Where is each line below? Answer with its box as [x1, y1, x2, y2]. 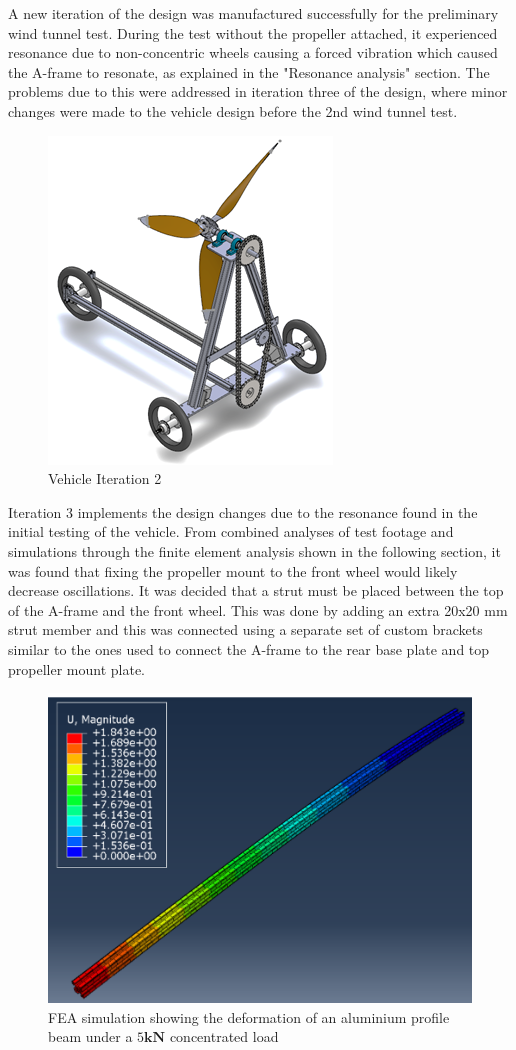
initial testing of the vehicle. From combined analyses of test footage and [8, 521, 454, 542]
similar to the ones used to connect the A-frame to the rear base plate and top [8, 638, 490, 659]
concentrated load [169, 1026, 279, 1047]
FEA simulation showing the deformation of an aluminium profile [48, 1006, 450, 1027]
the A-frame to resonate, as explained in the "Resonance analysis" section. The [8, 61, 490, 82]
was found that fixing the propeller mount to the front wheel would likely [8, 560, 458, 581]
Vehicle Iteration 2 [48, 468, 162, 489]
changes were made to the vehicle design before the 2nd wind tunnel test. [8, 100, 458, 121]
